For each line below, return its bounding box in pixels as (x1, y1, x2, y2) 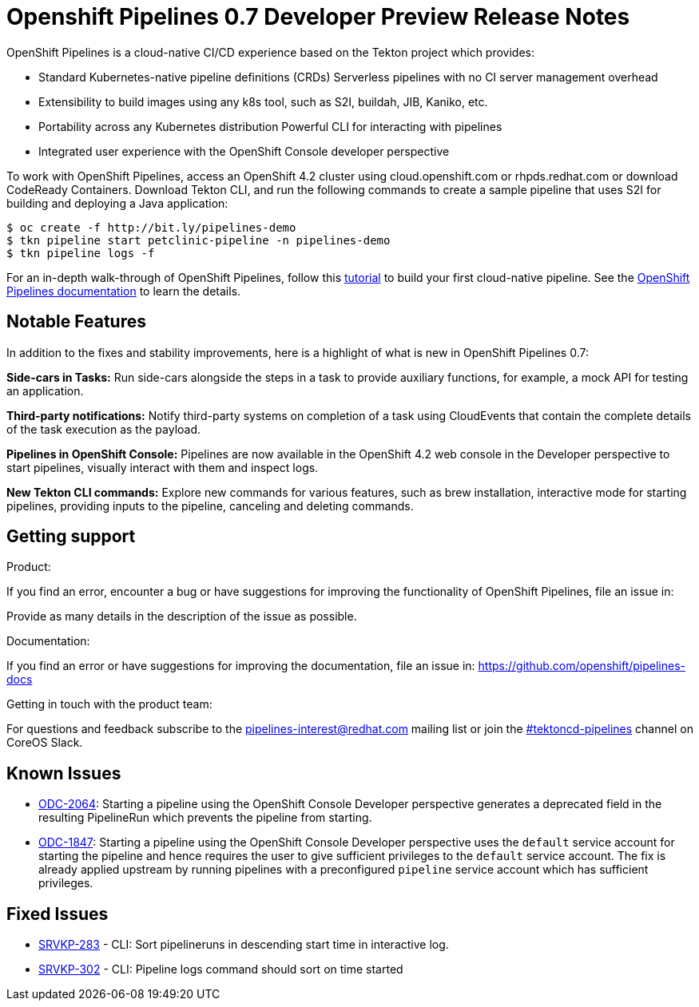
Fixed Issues (6, 903, 109, 924)
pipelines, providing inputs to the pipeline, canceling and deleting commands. (6, 498, 414, 513)
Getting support (6, 526, 136, 547)
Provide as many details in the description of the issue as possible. (6, 609, 357, 624)
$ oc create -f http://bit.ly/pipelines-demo (6, 220, 296, 234)
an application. (6, 383, 84, 398)
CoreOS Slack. (6, 735, 83, 750)
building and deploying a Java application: (6, 196, 228, 210)
